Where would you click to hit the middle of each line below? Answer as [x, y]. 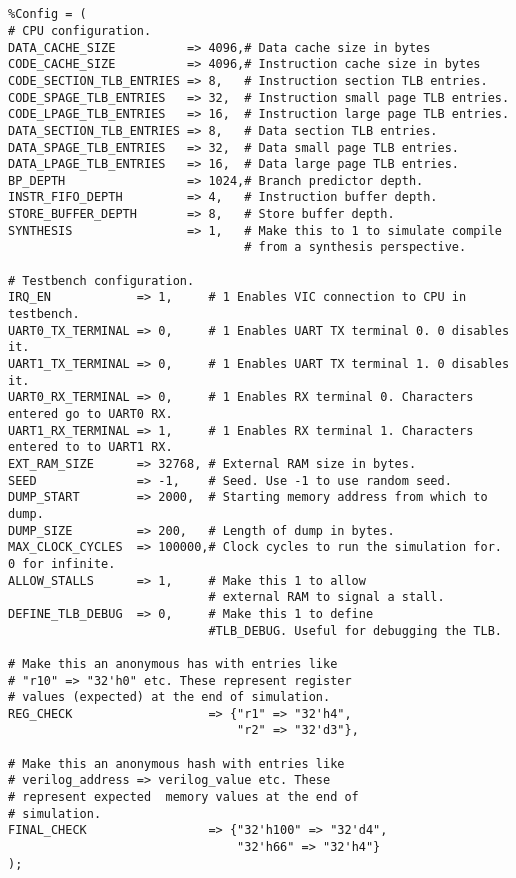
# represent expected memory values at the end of [183, 797]
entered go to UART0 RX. [90, 414]
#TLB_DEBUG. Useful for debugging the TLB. [355, 630]
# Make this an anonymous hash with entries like [176, 763]
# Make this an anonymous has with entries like [173, 663]
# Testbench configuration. [101, 280]
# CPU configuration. [80, 30]
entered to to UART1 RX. [90, 447]
